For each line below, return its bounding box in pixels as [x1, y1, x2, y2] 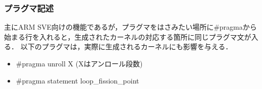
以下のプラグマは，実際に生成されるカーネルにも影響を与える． [20, 41, 233, 52]
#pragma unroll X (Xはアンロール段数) [16, 58, 143, 68]
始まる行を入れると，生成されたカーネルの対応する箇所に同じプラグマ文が [4, 31, 251, 42]
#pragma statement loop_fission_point [16, 75, 139, 85]
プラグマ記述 [4, 2, 54, 14]
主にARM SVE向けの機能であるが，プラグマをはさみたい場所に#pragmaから [4, 22, 257, 32]
